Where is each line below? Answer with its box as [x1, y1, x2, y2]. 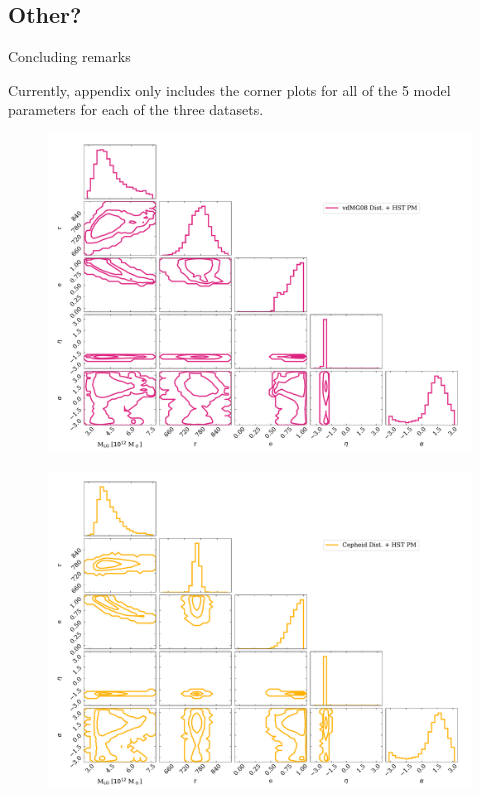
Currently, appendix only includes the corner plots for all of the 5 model [8, 79, 451, 100]
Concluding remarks [8, 46, 131, 67]
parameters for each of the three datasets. [8, 99, 264, 120]
